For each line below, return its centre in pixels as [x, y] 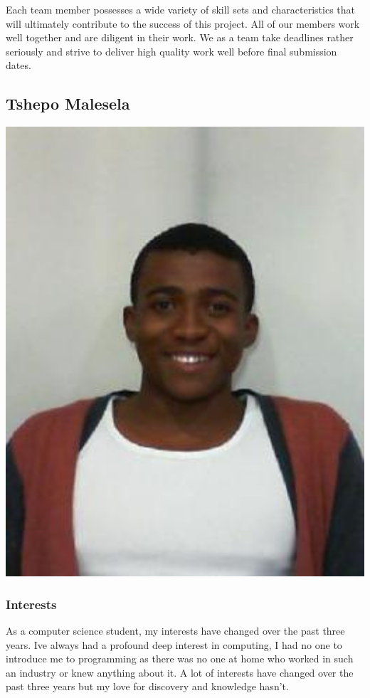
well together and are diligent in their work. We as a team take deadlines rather [180, 37]
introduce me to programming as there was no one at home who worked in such [180, 659]
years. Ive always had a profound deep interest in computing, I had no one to [174, 644]
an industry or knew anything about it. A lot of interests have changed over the [180, 672]
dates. [18, 65]
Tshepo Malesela [68, 104]
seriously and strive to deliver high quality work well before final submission [171, 51]
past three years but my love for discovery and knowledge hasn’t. [147, 686]
